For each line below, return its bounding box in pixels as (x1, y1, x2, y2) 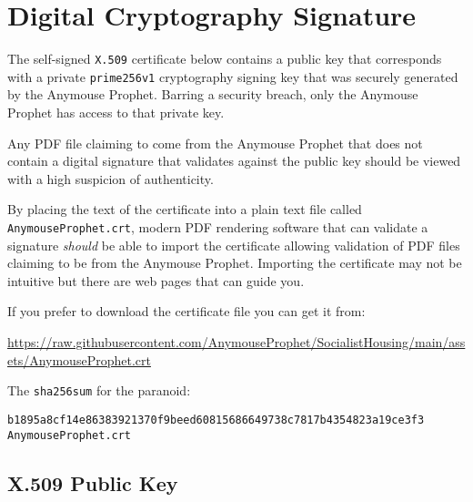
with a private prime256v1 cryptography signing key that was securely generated (7, 67, 458, 86)
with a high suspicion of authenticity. (7, 169, 214, 188)
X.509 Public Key (7, 468, 178, 497)
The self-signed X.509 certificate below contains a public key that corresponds (7, 49, 442, 68)
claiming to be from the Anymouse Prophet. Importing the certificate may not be (7, 253, 462, 272)
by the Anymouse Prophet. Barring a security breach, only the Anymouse (7, 85, 418, 104)
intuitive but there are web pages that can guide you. (7, 271, 305, 290)
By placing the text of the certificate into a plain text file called (7, 200, 362, 219)
